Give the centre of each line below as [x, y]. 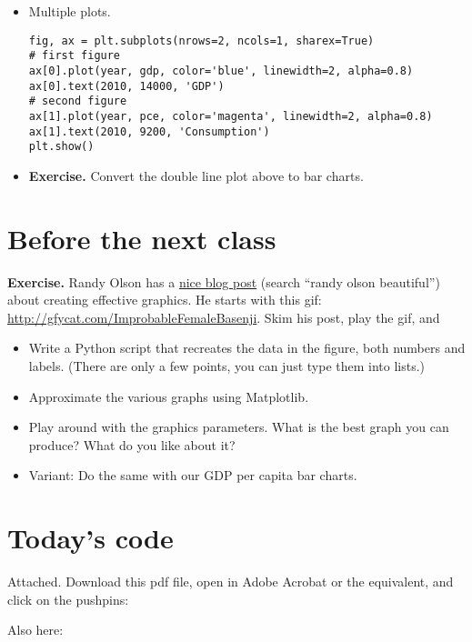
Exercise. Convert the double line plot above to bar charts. [196, 175]
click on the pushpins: [68, 599]
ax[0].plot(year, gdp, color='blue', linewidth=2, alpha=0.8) [221, 70]
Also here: [35, 630]
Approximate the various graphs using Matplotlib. [169, 396]
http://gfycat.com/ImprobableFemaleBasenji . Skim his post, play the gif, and [224, 317]
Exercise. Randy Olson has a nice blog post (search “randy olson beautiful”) [224, 281]
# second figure [78, 101]
